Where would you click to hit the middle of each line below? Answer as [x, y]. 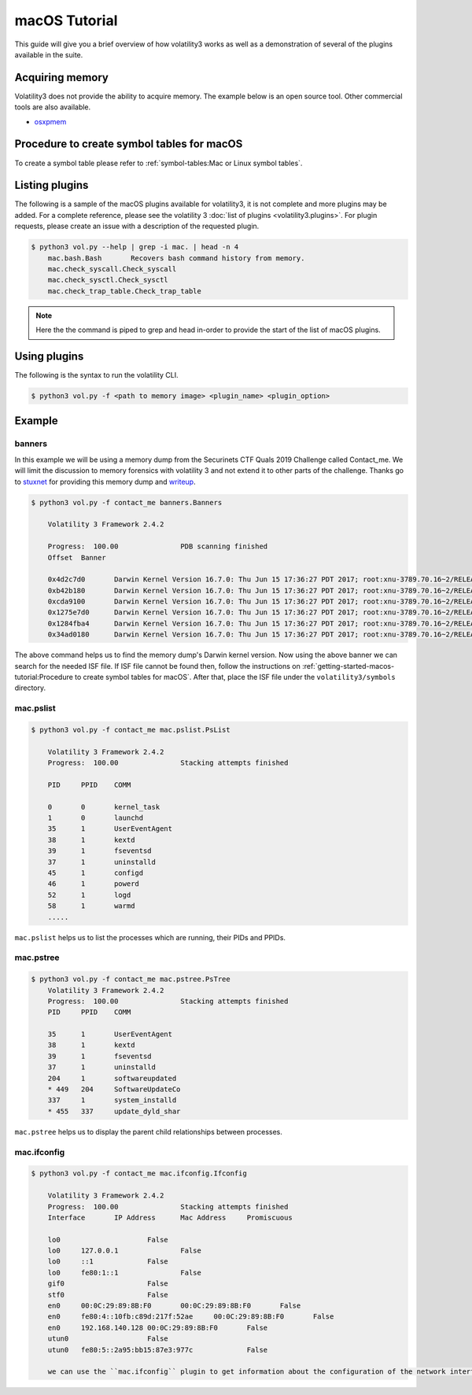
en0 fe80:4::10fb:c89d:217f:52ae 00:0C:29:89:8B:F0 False [191, 1317]
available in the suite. [49, 54]
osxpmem [50, 121]
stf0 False [108, 1295]
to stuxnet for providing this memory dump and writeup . [105, 482]
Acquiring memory [62, 77]
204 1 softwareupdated [112, 1078]
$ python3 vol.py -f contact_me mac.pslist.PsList [131, 729]
